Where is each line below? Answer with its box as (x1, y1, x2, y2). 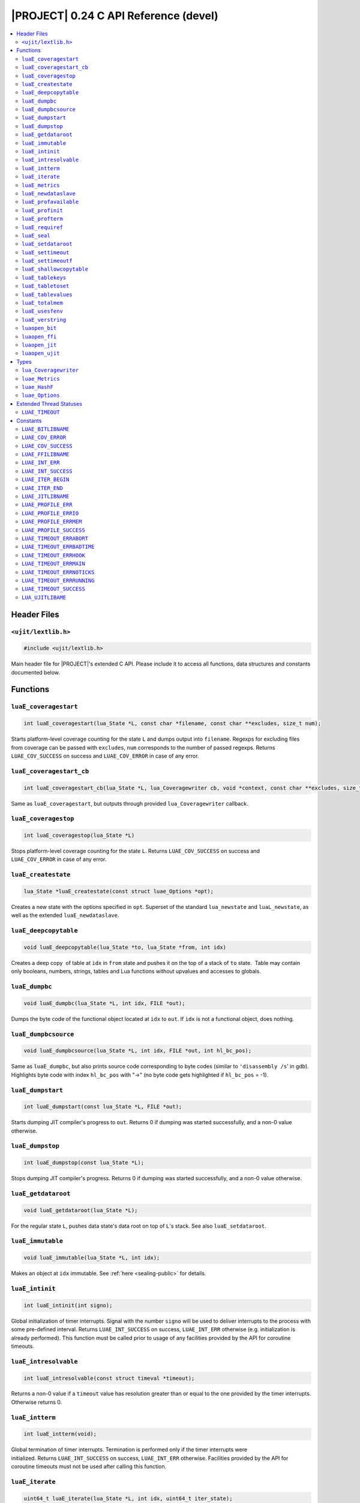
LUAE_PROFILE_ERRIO (22, 510, 79, 516)
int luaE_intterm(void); (23, 1431, 97, 1437)
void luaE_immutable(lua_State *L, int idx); (23, 1254, 160, 1261)
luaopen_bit (22, 325, 57, 332)
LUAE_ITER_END (22, 485, 63, 491)
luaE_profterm (22, 215, 63, 222)
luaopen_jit (22, 341, 57, 348)
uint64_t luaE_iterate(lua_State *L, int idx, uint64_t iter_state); (23, 1495, 233, 1502)
